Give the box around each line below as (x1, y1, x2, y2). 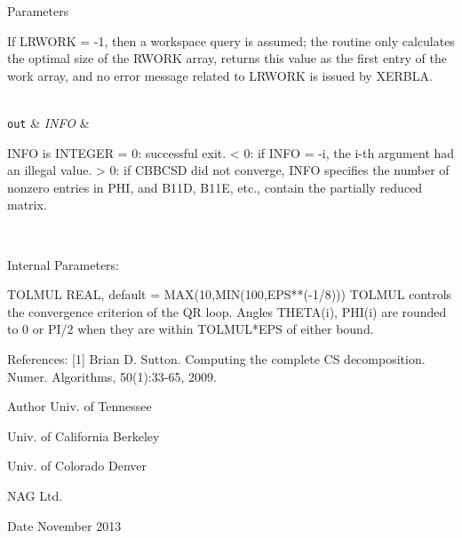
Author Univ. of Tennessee (7, 397, 152, 415)
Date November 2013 (7, 516, 122, 534)
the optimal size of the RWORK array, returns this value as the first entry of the (7, 49, 447, 67)
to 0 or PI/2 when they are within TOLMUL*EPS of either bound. (7, 320, 374, 338)
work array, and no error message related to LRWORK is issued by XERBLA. (7, 66, 433, 84)
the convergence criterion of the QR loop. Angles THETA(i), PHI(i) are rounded (7, 302, 447, 320)
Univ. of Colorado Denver (7, 456, 147, 475)
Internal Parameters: (7, 255, 119, 273)
